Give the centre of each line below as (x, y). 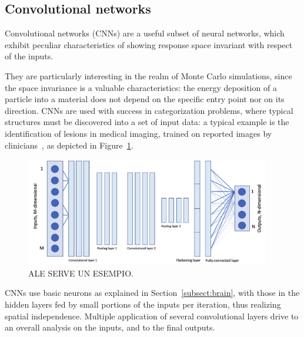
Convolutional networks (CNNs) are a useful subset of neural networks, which (145, 33)
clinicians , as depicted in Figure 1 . (69, 145)
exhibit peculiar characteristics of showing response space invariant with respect (149, 44)
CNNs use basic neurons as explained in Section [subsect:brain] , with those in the (152, 293)
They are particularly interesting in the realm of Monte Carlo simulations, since (148, 75)
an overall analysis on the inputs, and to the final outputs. (110, 327)
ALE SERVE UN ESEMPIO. (81, 273)
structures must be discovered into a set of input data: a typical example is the (147, 122)
